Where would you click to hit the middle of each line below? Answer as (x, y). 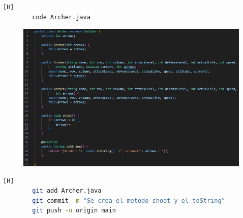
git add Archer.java (67, 191)
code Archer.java (61, 17)
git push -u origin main (74, 211)
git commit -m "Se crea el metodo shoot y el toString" (129, 201)
